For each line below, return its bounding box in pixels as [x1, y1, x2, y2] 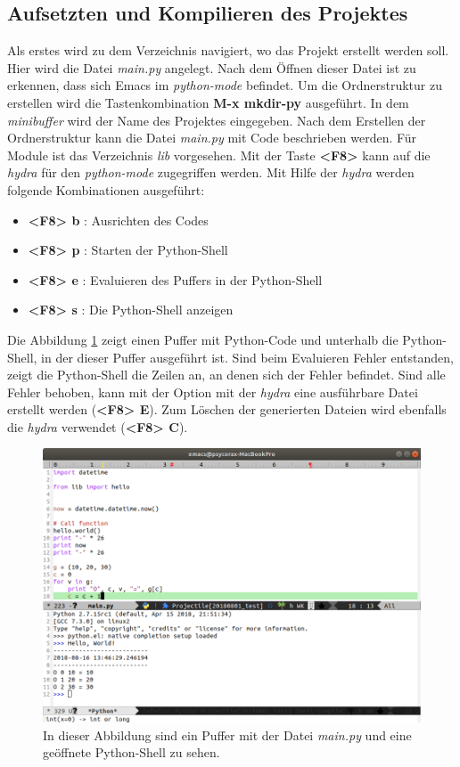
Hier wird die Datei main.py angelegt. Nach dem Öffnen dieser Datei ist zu [7, 58, 416, 77]
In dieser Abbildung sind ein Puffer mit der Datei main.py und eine [43, 725, 412, 744]
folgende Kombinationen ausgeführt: [7, 180, 205, 199]
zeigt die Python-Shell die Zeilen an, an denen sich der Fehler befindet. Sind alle [7, 365, 446, 384]
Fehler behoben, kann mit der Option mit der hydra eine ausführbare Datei [7, 382, 418, 401]
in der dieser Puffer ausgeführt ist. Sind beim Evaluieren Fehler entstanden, [41, 347, 454, 366]
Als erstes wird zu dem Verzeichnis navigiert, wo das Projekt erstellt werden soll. [7, 41, 449, 60]
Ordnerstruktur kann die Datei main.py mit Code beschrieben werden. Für [7, 128, 417, 147]
